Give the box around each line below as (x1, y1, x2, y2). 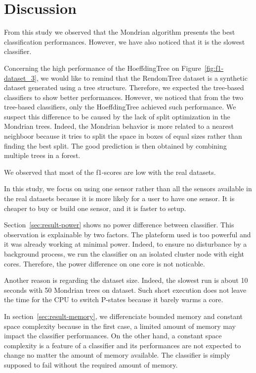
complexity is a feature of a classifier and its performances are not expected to (4, 340, 241, 350)
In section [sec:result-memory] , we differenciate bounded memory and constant (4, 311, 243, 321)
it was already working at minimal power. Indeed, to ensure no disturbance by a (4, 239, 247, 249)
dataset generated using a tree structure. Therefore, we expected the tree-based (4, 82, 244, 93)
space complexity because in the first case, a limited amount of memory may (4, 320, 236, 331)
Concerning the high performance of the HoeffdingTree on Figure (4, 62, 201, 73)
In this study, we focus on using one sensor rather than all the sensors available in (4, 183, 252, 194)
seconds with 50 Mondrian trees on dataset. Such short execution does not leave (4, 284, 247, 295)
